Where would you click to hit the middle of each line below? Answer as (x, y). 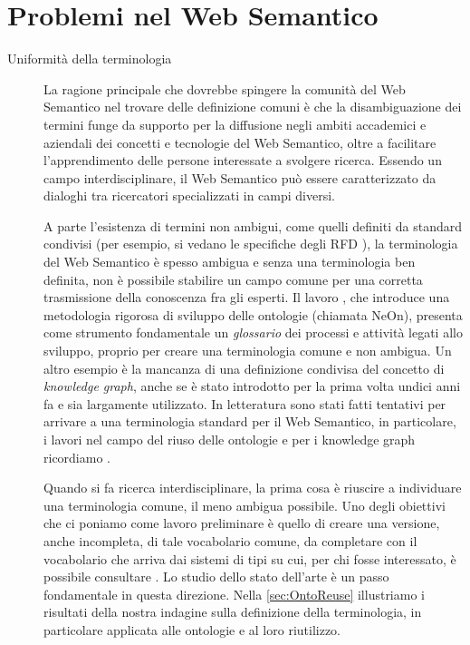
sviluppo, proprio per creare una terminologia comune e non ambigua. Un (248, 351)
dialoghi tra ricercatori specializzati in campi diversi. (189, 195)
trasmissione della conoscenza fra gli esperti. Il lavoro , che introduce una (247, 297)
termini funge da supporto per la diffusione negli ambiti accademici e (235, 124)
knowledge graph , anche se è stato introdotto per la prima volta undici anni (252, 386)
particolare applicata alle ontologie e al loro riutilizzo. (192, 629)
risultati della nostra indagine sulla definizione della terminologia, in (233, 612)
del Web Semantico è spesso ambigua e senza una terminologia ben (230, 262)
